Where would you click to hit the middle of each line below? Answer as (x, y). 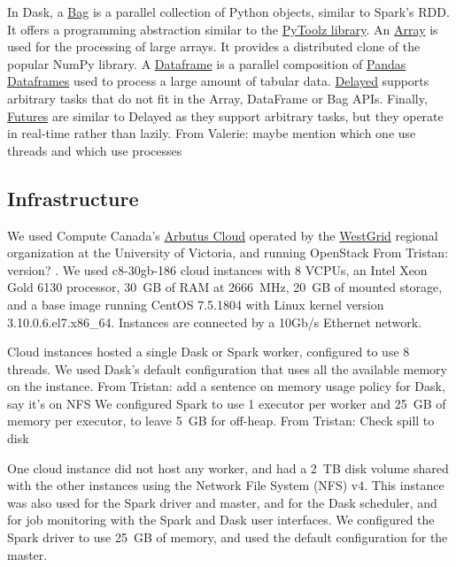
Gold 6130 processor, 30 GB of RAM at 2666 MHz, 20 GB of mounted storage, (225, 287)
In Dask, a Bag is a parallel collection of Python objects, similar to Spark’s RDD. (228, 11)
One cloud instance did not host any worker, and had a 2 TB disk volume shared (228, 467)
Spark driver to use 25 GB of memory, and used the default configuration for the (228, 537)
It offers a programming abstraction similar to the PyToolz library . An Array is (223, 29)
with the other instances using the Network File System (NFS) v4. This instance (226, 485)
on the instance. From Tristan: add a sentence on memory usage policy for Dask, (226, 386)
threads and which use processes (95, 150)
